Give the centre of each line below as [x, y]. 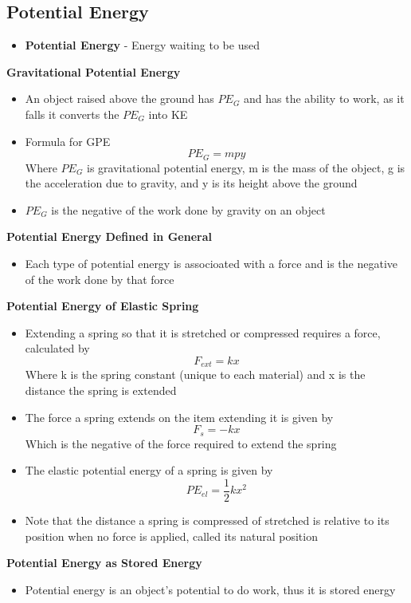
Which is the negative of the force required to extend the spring [181, 443]
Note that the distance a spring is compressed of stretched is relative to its [207, 520]
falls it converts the [72, 114]
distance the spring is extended [101, 390]
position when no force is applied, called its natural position [171, 536]
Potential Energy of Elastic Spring [103, 306]
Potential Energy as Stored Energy [104, 563]
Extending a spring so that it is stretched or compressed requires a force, [203, 332]
